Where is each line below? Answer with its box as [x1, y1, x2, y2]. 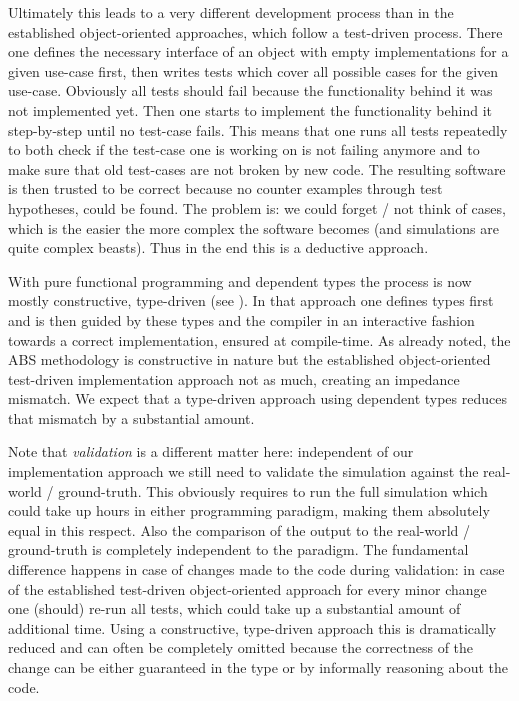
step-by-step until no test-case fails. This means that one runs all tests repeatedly [8, 119, 508, 140]
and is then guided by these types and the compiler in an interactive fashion [8, 309, 475, 330]
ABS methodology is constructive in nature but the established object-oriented [8, 349, 491, 370]
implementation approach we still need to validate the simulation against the [8, 461, 479, 482]
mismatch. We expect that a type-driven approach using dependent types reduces [8, 388, 507, 409]
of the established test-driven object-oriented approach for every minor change [8, 578, 487, 599]
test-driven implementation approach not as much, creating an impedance [8, 368, 460, 389]
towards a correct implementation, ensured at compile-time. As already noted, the [8, 329, 511, 350]
